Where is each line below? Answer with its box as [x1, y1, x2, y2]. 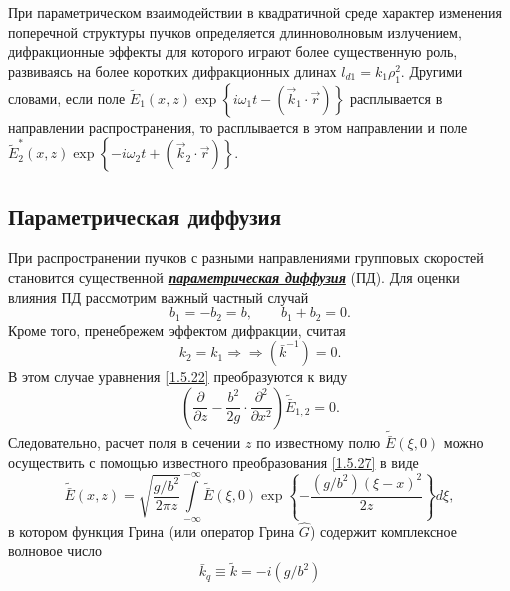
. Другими [400, 60, 463, 81]
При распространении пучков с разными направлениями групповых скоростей [8, 247, 484, 268]
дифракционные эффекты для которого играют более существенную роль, [8, 41, 458, 62]
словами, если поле [8, 87, 126, 108]
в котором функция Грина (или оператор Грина [8, 520, 295, 541]
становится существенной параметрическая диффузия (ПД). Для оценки [8, 266, 460, 287]
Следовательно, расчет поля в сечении [8, 432, 241, 453]
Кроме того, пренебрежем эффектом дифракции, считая [8, 319, 346, 340]
